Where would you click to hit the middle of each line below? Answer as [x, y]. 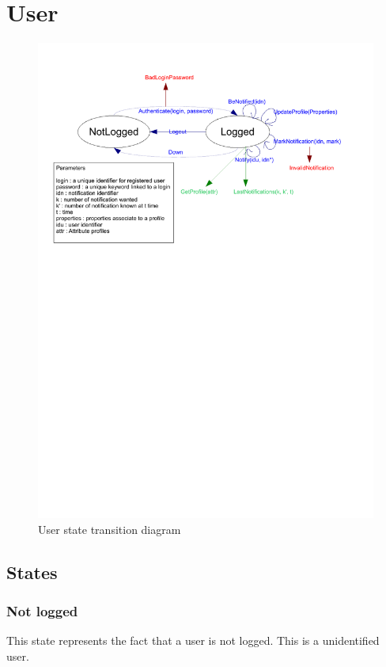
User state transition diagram [110, 529]
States [32, 572]
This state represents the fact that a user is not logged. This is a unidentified [193, 640]
